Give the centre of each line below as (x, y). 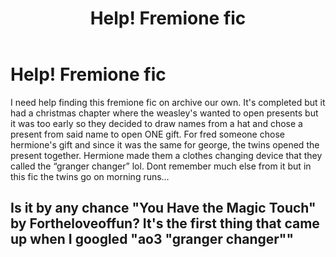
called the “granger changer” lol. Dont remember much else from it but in (161, 166)
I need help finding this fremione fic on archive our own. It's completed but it (168, 102)
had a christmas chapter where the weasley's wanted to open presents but (164, 113)
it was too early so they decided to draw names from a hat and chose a (156, 123)
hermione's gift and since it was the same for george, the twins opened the (165, 144)
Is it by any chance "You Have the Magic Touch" (163, 208)
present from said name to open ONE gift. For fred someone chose (147, 134)
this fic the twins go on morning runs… (90, 176)
